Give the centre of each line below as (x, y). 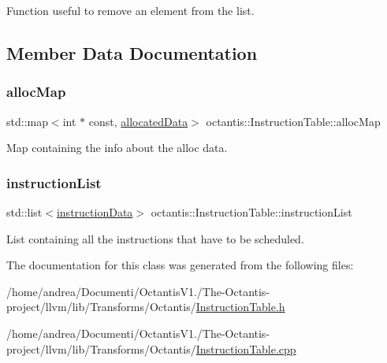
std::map (27, 121)
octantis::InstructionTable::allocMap (293, 121)
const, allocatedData (138, 121)
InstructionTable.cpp (246, 348)
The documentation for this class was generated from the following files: (180, 265)
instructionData (95, 212)
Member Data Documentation (132, 52)
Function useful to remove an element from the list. (130, 10)
